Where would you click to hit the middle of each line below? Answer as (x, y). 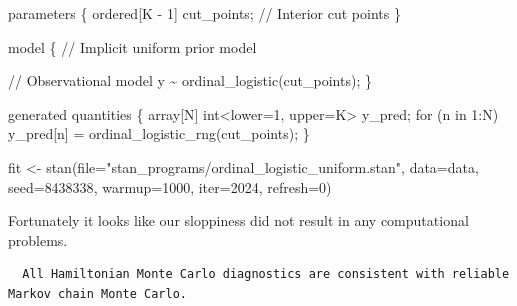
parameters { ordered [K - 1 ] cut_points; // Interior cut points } (204, 13)
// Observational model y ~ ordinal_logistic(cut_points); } (190, 80)
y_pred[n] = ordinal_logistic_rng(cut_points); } (159, 133)
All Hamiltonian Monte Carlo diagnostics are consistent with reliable (266, 274)
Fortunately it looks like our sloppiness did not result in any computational (238, 220)
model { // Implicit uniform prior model (132, 46)
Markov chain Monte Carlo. (97, 293)
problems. (38, 239)
